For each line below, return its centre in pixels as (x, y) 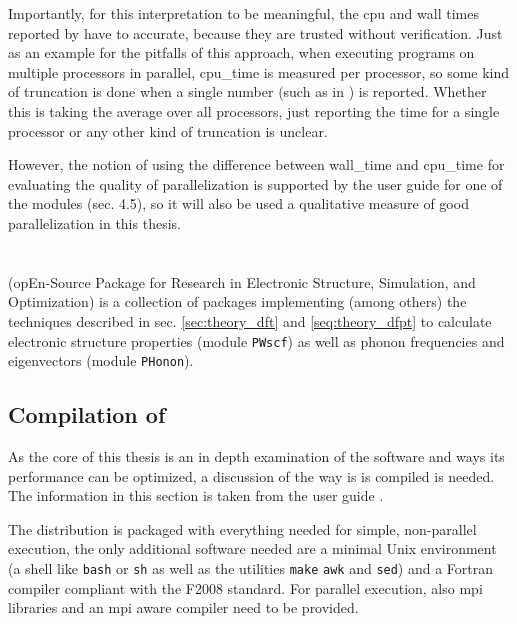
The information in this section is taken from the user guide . (196, 495)
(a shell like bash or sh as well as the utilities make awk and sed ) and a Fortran (251, 567)
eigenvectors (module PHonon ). (101, 360)
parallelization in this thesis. (94, 222)
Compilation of (87, 414)
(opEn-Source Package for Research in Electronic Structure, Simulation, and (242, 281)
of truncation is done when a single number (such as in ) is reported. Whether (247, 91)
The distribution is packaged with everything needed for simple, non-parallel (242, 528)
